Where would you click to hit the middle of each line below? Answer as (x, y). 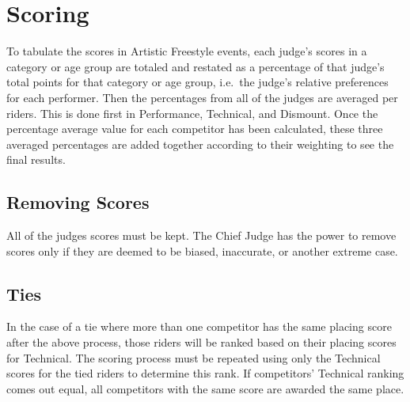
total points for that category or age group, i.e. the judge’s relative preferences (197, 82)
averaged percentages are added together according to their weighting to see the (200, 144)
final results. (36, 159)
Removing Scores (78, 202)
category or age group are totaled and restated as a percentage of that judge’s (196, 66)
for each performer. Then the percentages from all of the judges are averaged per (202, 97)
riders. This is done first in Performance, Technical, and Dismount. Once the (192, 113)
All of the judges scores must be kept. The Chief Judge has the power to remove (201, 235)
